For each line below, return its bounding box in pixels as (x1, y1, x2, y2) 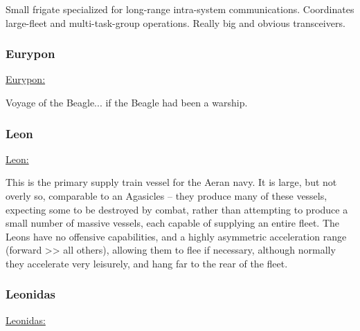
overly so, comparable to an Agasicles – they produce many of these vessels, (6, 189, 327, 202)
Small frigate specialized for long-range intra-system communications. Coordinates (6, 2, 354, 16)
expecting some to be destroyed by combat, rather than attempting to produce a (6, 202, 348, 216)
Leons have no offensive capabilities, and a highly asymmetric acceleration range (6, 229, 347, 243)
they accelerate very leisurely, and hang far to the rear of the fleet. (6, 256, 288, 270)
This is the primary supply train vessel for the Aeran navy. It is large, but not (6, 175, 337, 189)
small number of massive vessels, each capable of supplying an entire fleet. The (6, 216, 340, 230)
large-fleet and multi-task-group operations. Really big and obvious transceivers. (6, 15, 345, 30)
